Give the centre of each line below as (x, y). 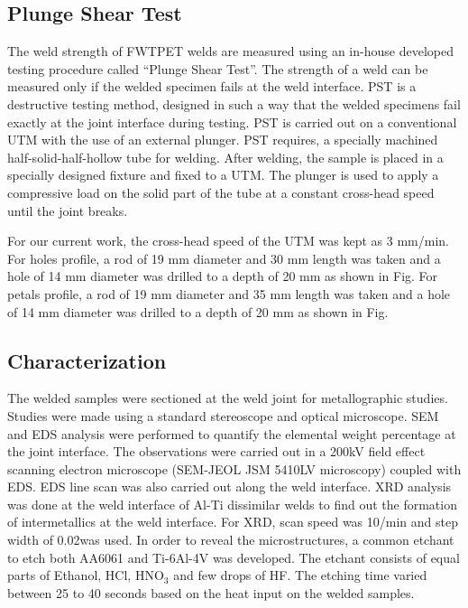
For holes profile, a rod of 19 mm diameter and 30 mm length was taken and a (224, 258)
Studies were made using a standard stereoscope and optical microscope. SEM (223, 415)
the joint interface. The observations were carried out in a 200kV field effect (216, 451)
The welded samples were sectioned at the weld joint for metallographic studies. (228, 398)
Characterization (87, 360)
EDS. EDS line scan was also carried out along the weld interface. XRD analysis (229, 486)
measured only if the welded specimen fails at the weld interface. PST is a (212, 86)
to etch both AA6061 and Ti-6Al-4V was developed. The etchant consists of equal (234, 557)
